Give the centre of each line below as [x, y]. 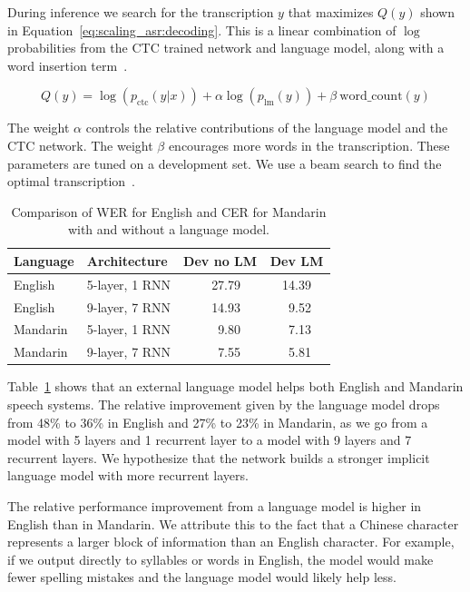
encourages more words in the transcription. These [309, 145]
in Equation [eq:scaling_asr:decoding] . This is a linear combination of [202, 30]
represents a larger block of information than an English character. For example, [231, 542]
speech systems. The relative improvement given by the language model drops [224, 404]
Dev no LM [220, 260]
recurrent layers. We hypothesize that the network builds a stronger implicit [219, 457]
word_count [371, 97]
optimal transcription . [71, 181]
